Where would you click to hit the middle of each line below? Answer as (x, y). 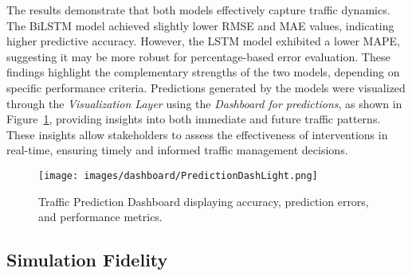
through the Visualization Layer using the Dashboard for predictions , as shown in (204, 103)
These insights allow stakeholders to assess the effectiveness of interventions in (197, 134)
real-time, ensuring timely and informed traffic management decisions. (177, 150)
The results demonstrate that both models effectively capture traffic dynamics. (198, 10)
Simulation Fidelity (87, 260)
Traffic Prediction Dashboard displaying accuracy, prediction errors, (204, 201)
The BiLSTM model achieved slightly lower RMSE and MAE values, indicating (200, 25)
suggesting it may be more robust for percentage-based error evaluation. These (198, 56)
